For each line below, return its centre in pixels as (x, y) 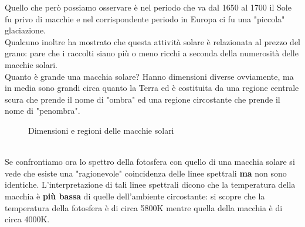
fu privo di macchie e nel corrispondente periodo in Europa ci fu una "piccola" (145, 18)
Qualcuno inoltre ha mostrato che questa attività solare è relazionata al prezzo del (153, 41)
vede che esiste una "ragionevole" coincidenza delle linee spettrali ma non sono (146, 173)
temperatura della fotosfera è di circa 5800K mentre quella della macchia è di (144, 207)
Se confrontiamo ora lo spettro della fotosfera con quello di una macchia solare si (150, 162)
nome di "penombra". (43, 111)
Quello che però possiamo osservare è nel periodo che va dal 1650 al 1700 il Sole (148, 7)
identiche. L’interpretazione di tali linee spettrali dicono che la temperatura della (150, 184)
